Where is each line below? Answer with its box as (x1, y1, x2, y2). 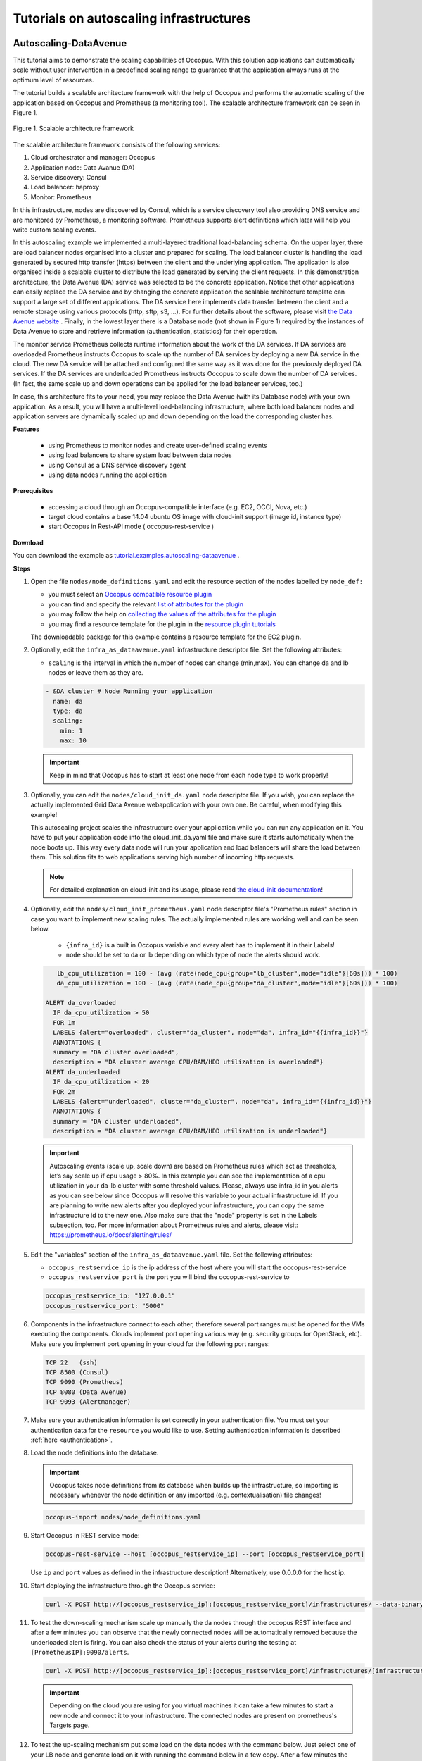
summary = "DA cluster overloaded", (53, 1048, 179, 1057)
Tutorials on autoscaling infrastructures (13, 11, 251, 26)
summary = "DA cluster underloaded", (53, 1117, 183, 1125)
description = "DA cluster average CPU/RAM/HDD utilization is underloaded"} (53, 1127, 328, 1135)
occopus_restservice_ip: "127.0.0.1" (45, 1292, 176, 1300)
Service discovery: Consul (30, 173, 107, 181)
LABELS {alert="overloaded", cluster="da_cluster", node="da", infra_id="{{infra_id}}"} (53, 1028, 369, 1037)
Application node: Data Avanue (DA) (30, 163, 135, 172)
